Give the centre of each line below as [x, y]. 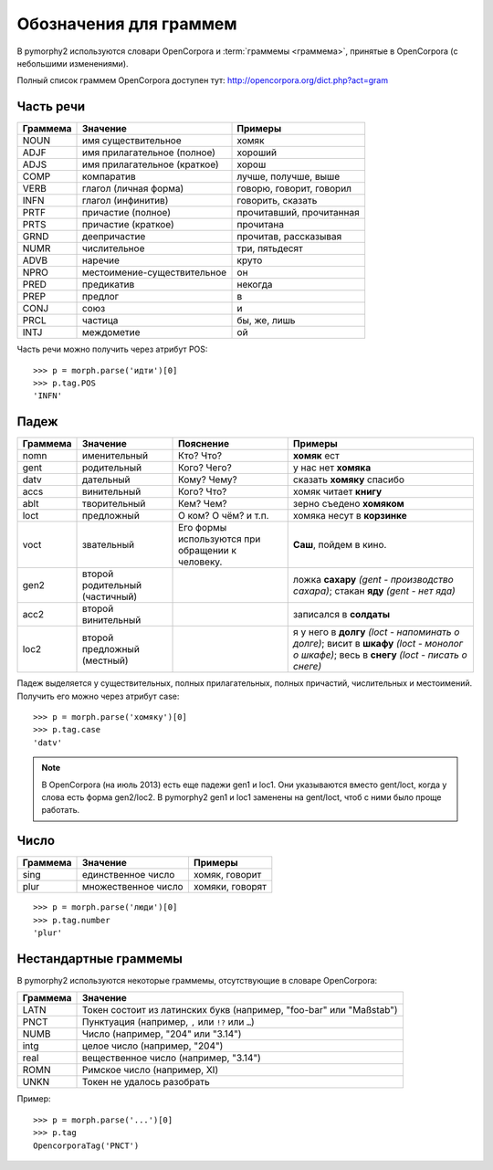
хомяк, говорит [227, 875]
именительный [115, 456]
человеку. [200, 562]
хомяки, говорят [230, 887]
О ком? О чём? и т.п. [224, 516]
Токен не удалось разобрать [146, 1082]
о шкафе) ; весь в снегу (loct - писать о [380, 655]
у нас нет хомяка [332, 468]
